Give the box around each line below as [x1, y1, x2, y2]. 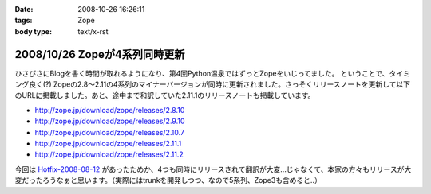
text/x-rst [77, 26, 109, 36]
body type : [14, 26, 52, 36]
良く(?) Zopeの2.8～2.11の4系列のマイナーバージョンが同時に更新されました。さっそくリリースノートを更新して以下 [28, 80, 411, 89]
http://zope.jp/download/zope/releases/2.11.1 [34, 139, 182, 149]
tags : [14, 16, 33, 25]
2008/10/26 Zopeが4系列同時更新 [14, 48, 185, 61]
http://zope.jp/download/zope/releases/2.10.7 [34, 127, 185, 137]
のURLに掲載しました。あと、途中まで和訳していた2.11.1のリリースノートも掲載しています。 [14, 91, 315, 100]
